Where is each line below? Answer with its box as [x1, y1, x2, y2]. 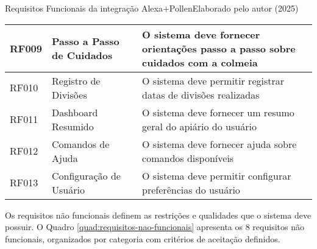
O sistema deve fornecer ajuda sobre [142, 136, 297, 151]
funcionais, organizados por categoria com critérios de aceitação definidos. [5, 232, 280, 245]
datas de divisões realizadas [142, 87, 260, 102]
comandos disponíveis [142, 150, 234, 165]
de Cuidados [52, 48, 113, 63]
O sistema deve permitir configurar [142, 168, 291, 183]
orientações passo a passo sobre [142, 41, 296, 55]
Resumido [52, 119, 94, 133]
